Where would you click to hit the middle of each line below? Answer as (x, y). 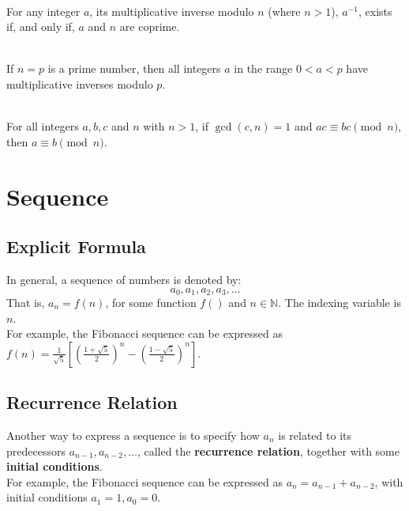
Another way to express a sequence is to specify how (133, 435)
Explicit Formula (76, 246)
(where (284, 11)
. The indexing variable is (340, 302)
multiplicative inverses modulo (80, 83)
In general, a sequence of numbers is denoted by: (124, 279)
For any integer (43, 11)
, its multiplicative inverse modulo (172, 11)
